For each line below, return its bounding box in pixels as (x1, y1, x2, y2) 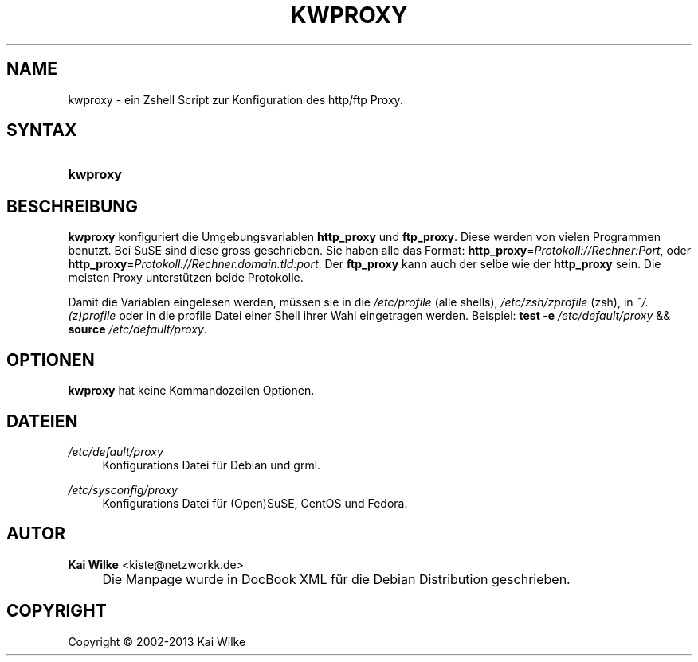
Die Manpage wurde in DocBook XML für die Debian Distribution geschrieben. (102, 570, 571, 587)
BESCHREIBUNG (6, 196, 139, 216)
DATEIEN (6, 411, 78, 431)
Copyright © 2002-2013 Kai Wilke (68, 634, 246, 648)
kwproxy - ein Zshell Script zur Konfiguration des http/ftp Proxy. (68, 92, 403, 107)
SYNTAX (6, 120, 77, 141)
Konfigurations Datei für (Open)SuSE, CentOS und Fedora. (102, 496, 408, 510)
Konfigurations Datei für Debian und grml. (102, 458, 321, 472)
